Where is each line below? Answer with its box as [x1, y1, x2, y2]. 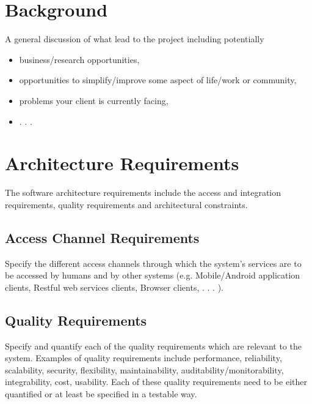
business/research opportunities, [19, 53, 140, 65]
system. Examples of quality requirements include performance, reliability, [5, 351, 282, 364]
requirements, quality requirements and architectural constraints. [5, 198, 248, 211]
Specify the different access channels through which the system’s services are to [5, 256, 302, 269]
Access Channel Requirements [5, 228, 200, 247]
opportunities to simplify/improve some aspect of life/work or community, [19, 73, 297, 86]
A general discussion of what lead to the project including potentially [5, 32, 264, 45]
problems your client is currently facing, [19, 94, 169, 107]
